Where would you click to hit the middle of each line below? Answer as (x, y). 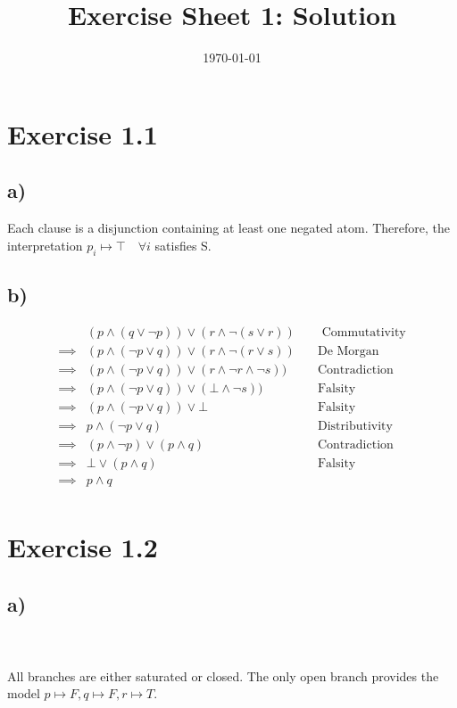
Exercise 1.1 (83, 133)
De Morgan (348, 351)
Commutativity (364, 332)
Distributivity (355, 426)
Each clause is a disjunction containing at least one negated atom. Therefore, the (229, 228)
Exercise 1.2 (83, 547)
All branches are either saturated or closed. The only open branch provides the (223, 675)
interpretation (45, 245)
